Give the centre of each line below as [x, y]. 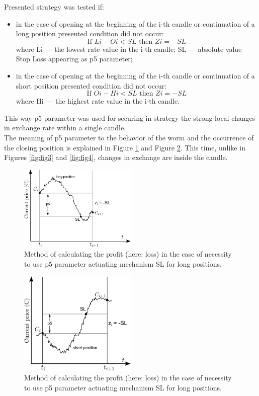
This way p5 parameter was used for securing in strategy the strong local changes [130, 117]
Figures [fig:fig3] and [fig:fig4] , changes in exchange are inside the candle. [116, 157]
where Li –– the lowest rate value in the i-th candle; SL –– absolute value [129, 49]
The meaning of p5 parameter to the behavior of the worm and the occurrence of [129, 137]
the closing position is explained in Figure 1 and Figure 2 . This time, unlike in [125, 147]
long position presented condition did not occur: [90, 33]
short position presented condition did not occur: [91, 85]
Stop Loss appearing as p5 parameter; [74, 59]
